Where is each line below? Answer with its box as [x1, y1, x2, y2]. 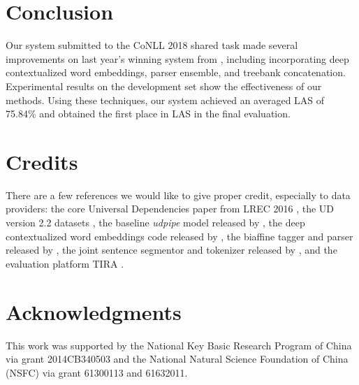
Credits [6, 147, 78, 175]
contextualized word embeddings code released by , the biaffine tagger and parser [6, 228, 353, 243]
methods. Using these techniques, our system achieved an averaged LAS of [6, 92, 325, 107]
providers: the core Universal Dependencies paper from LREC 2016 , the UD [6, 201, 335, 216]
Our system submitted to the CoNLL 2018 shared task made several [6, 38, 298, 52]
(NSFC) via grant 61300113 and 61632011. [6, 365, 188, 379]
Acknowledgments [6, 297, 182, 326]
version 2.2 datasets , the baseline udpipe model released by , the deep [6, 215, 305, 229]
